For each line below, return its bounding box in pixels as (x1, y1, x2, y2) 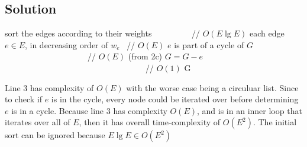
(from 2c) (128, 50, 163, 62)
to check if (5, 93, 42, 105)
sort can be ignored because (5, 129, 105, 141)
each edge (249, 27, 285, 39)
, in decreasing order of (24, 38, 108, 51)
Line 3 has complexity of (5, 81, 94, 93)
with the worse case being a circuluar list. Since (126, 81, 299, 93)
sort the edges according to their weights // (5, 27, 201, 39)
